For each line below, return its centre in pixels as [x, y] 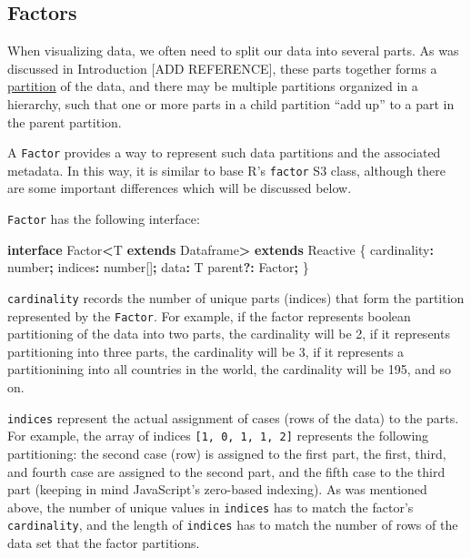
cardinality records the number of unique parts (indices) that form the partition [236, 297]
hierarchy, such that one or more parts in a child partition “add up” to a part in [231, 103]
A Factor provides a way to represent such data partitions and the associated [224, 152]
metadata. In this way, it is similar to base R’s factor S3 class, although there [227, 170]
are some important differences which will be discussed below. [180, 188]
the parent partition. [65, 122]
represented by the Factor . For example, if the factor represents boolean [209, 315]
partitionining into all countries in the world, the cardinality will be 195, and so [230, 369]
